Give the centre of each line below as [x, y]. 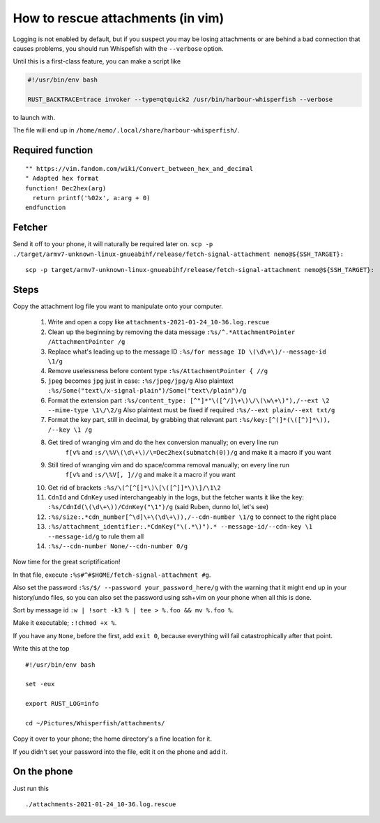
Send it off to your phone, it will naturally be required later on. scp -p [113, 244]
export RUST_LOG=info [62, 704]
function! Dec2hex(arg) [66, 188]
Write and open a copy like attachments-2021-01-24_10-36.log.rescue [159, 322]
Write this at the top [41, 649]
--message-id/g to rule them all [96, 536]
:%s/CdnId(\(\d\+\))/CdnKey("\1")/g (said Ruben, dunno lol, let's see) [158, 507]
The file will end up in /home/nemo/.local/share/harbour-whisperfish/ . [126, 130]
